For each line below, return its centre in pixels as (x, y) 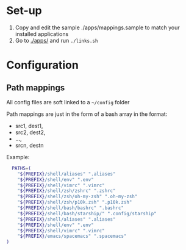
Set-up (24, 11)
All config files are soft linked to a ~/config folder (68, 102)
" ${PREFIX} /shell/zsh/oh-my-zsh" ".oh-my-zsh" (77, 197)
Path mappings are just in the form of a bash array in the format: (87, 114)
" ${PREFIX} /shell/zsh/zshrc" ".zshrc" (66, 191)
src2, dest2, (30, 132)
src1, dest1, (29, 126)
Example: (18, 157)
